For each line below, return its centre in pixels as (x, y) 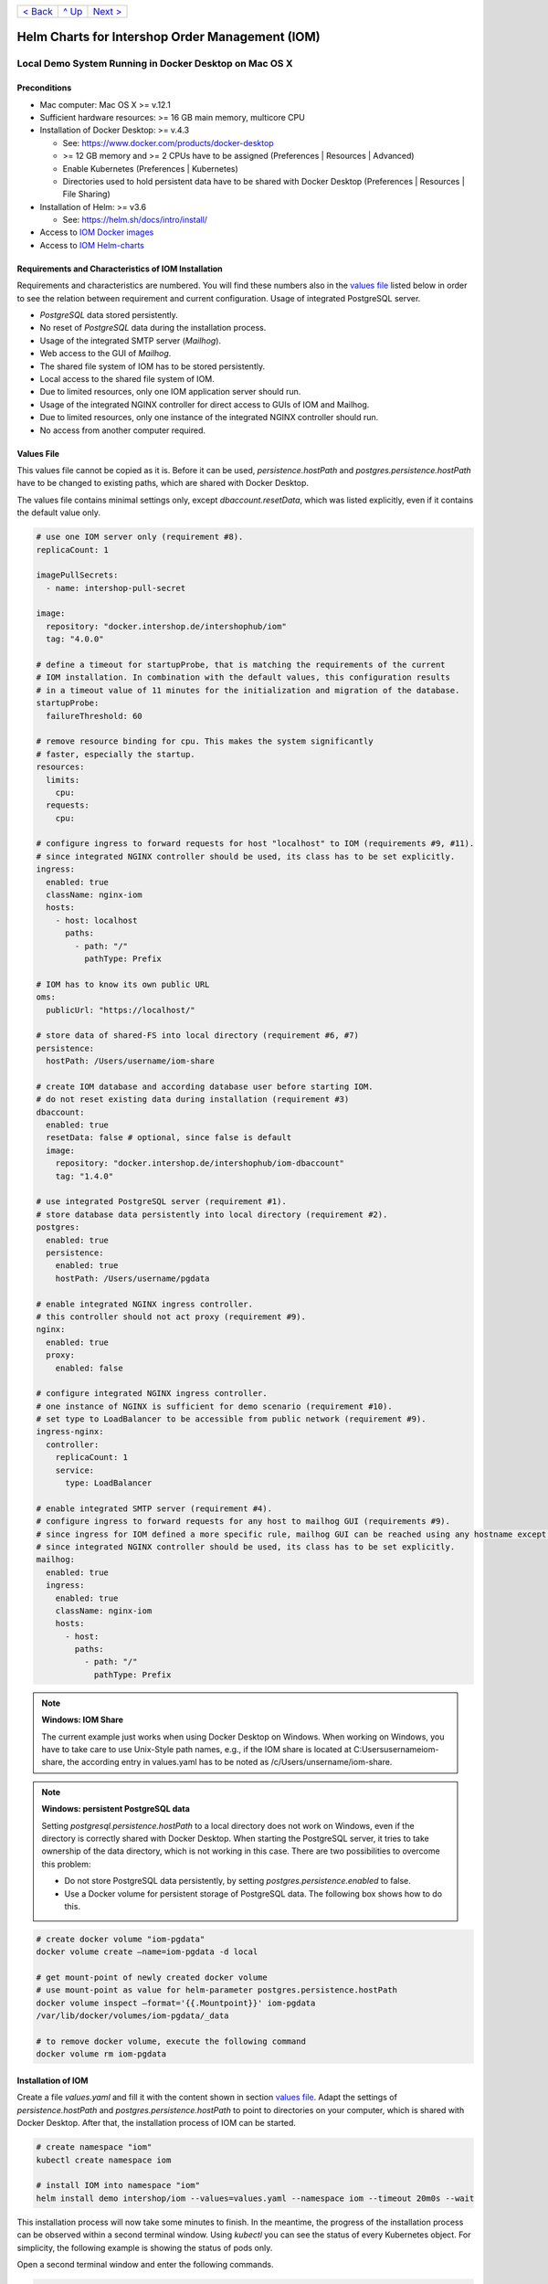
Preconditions (44, 88)
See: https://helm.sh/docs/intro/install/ (135, 220)
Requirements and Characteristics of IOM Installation (120, 269)
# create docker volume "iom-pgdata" (121, 1939)
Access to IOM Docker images (97, 232)
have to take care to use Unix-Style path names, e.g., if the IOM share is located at (196, 1750)
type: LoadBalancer (109, 1483)
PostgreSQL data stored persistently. (109, 315)
